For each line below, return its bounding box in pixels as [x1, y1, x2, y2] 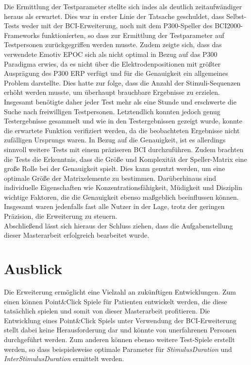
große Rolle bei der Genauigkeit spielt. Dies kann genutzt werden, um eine [4, 163, 225, 174]
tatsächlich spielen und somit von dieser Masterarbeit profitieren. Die [4, 306, 210, 316]
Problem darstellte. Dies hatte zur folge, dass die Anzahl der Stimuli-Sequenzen [4, 77, 241, 87]
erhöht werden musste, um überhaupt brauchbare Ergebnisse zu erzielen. [4, 87, 220, 97]
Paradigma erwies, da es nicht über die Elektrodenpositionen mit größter [4, 58, 221, 69]
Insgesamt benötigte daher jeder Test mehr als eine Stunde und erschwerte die [4, 96, 236, 106]
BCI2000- [215, 20, 243, 31]
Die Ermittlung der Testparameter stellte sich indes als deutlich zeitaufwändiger [4, 1, 242, 11]
